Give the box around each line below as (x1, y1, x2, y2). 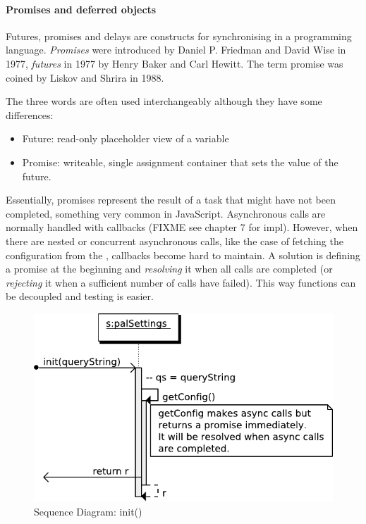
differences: (6, 107, 54, 122)
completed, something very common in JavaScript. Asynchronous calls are (6, 206, 326, 220)
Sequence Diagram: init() (34, 504, 142, 518)
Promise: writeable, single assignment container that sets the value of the (22, 154, 338, 169)
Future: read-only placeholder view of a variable (22, 131, 229, 146)
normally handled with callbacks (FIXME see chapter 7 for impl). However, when (6, 220, 358, 235)
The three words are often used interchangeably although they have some (6, 94, 322, 108)
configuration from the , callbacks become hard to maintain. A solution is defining (6, 247, 360, 262)
